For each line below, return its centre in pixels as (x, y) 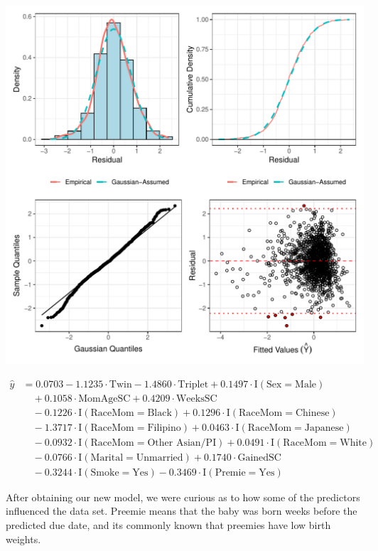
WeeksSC (196, 398)
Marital (107, 458)
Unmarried (160, 458)
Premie (230, 472)
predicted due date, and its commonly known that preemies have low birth (168, 525)
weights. (23, 539)
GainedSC (259, 458)
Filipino (164, 428)
